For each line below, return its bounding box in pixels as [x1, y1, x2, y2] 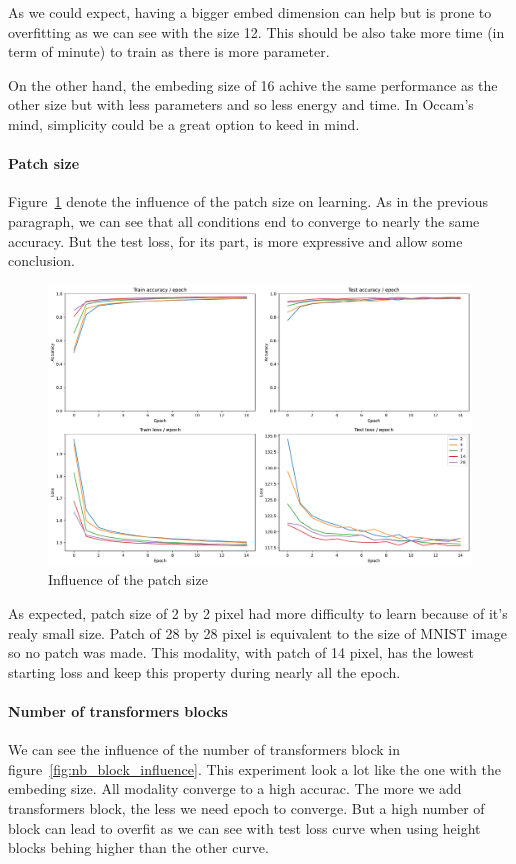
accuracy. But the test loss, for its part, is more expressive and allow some [8, 230, 463, 251]
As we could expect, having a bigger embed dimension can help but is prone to [8, 2, 492, 22]
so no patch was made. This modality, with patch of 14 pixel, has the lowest [8, 642, 474, 663]
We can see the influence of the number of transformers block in [8, 739, 400, 760]
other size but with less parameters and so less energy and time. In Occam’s [8, 94, 474, 115]
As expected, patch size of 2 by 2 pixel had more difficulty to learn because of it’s [8, 603, 508, 624]
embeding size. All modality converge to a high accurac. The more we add [8, 778, 462, 799]
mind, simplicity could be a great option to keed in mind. [8, 113, 360, 134]
